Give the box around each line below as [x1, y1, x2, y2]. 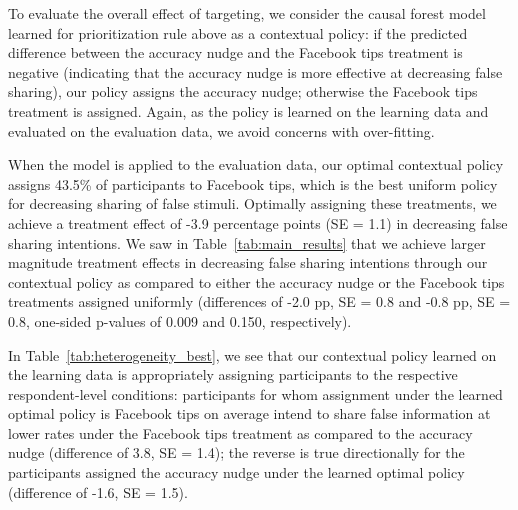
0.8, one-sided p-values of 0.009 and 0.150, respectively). [8, 310, 352, 331]
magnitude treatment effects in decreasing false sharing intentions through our [8, 252, 488, 273]
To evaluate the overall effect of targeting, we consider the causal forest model [8, 3, 486, 23]
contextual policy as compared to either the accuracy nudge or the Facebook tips [8, 271, 505, 292]
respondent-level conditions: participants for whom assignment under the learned [8, 383, 503, 404]
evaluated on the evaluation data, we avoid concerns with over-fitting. [8, 120, 435, 141]
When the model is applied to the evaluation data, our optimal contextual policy [8, 154, 504, 175]
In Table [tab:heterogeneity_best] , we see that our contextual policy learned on [8, 344, 497, 365]
